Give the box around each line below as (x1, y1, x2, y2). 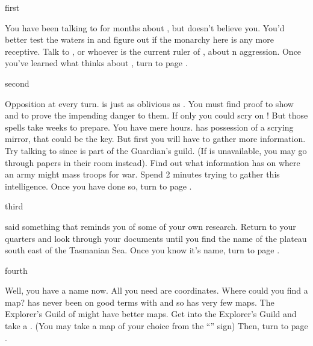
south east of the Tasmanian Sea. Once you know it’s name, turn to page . (5, 244, 280, 256)
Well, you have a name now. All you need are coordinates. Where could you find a (5, 284, 308, 297)
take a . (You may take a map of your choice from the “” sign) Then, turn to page (5, 320, 308, 332)
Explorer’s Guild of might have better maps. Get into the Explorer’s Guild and (5, 307, 297, 320)
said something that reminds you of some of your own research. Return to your (5, 220, 296, 232)
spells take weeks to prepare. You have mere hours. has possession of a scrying (5, 120, 294, 133)
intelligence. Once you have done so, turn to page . (5, 179, 192, 192)
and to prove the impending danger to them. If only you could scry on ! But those (5, 109, 308, 122)
